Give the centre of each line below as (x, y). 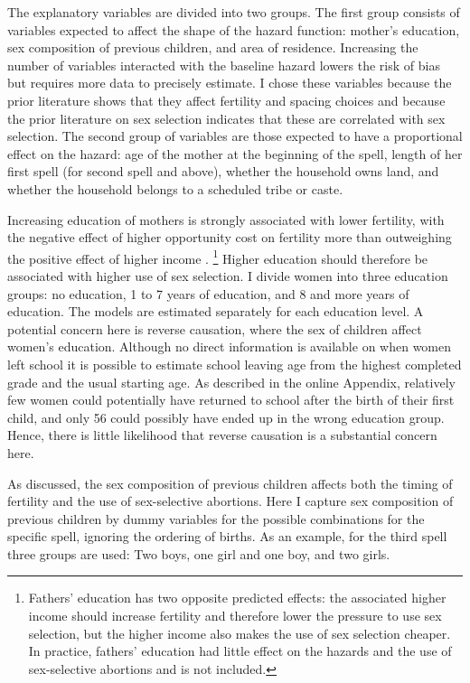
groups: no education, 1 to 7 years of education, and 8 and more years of (208, 293)
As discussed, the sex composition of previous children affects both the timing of (230, 483)
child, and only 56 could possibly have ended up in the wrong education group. (226, 417)
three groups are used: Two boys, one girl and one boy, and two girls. (199, 553)
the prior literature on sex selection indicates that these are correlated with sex (226, 118)
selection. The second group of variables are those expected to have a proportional (235, 136)
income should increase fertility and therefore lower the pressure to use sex (235, 616)
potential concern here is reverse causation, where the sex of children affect (215, 328)
